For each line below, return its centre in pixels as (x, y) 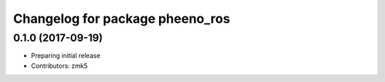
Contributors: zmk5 (60, 66)
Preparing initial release (66, 56)
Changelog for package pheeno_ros (122, 19)
